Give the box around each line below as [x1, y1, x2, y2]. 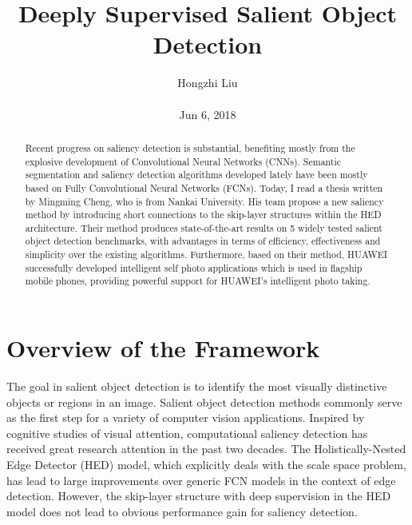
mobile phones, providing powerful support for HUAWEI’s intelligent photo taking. [25, 274, 370, 288]
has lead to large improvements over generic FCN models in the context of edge [6, 471, 396, 488]
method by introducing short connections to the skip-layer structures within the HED [25, 208, 382, 221]
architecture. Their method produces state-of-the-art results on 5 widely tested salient [25, 221, 382, 234]
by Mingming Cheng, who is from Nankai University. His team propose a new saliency [25, 194, 384, 208]
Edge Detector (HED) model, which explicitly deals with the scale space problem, [6, 456, 406, 473]
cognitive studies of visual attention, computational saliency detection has [6, 424, 368, 441]
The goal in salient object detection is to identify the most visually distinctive [6, 378, 387, 395]
